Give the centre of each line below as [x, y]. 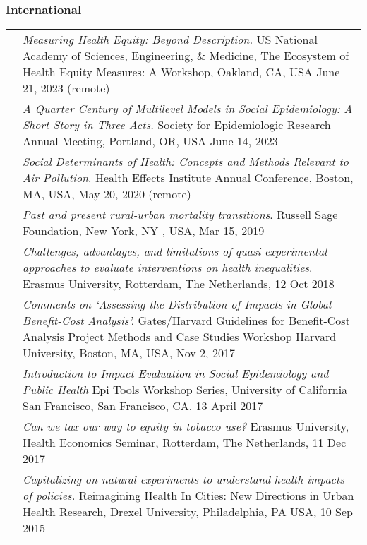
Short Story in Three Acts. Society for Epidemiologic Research [177, 125]
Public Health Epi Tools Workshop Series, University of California [185, 390]
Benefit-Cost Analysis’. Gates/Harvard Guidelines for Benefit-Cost [186, 321]
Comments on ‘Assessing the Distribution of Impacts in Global [177, 304]
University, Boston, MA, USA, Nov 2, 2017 [129, 353]
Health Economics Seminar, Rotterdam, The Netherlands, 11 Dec [185, 443]
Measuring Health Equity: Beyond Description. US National [170, 40]
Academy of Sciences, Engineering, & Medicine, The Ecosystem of [186, 56]
